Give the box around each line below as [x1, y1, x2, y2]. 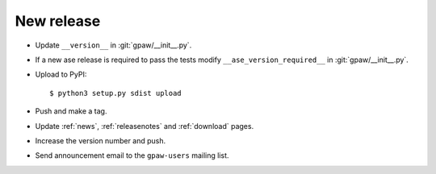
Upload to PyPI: [35, 69, 87, 80]
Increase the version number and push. [35, 135, 166, 145]
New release [15, 12, 101, 30]
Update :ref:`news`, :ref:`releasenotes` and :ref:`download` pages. [35, 121, 254, 130]
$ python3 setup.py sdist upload [49, 89, 182, 97]
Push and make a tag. [35, 106, 107, 116]
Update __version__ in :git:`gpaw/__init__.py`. [35, 40, 192, 50]
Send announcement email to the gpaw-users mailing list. [35, 151, 229, 160]
